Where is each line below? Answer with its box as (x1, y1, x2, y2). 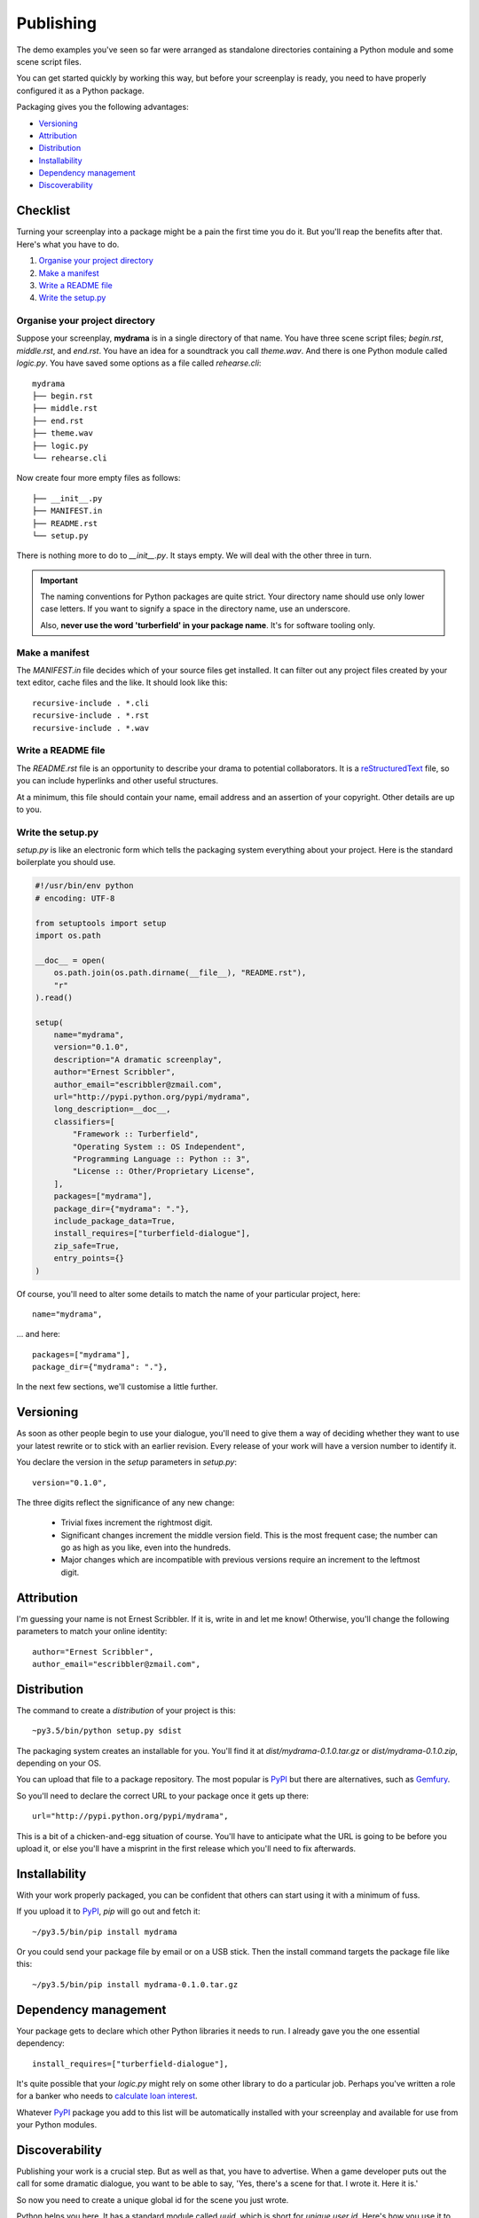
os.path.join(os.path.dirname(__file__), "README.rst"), (53, 968, 307, 978)
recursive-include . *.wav (32, 723, 150, 733)
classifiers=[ (53, 1116, 115, 1127)
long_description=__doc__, (53, 1105, 172, 1114)
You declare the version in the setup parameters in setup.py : (16, 1457, 238, 1467)
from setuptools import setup (35, 918, 167, 928)
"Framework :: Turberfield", (72, 1129, 200, 1139)
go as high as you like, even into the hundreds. (60, 1542, 232, 1553)
